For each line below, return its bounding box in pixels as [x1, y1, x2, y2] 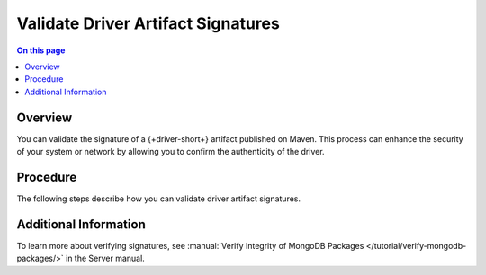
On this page [16, 45, 66, 56]
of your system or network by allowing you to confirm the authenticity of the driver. [16, 146, 325, 157]
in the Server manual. [66, 253, 146, 264]
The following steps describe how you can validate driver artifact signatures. [16, 193, 301, 204]
